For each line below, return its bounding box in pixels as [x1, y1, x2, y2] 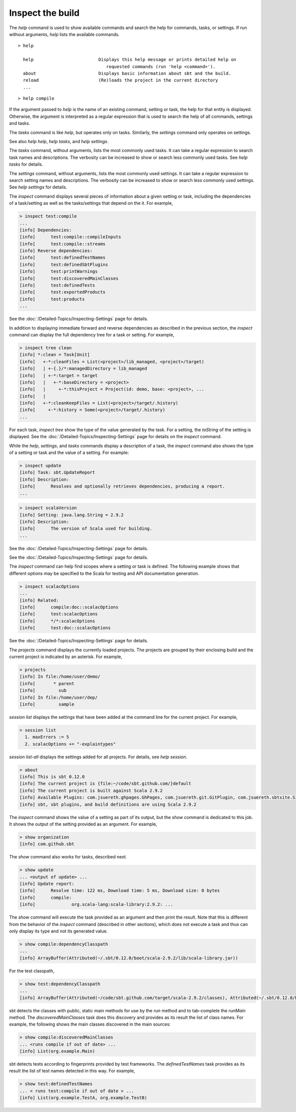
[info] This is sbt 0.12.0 [19, 774, 85, 779]
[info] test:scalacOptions [19, 611, 98, 617]
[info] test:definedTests [19, 283, 96, 288]
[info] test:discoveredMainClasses [19, 275, 118, 281]
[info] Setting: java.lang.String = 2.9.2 [19, 512, 124, 518]
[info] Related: [19, 597, 59, 603]
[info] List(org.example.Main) [19, 1048, 96, 1054]
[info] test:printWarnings [19, 269, 98, 274]
